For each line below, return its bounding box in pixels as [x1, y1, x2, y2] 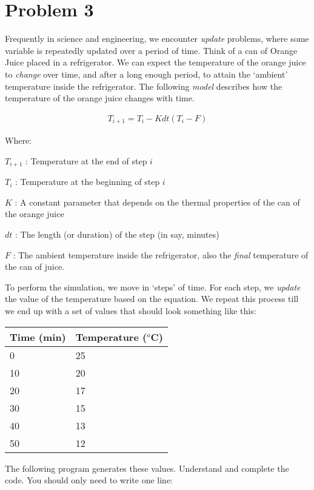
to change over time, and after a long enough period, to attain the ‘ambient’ [5, 67, 288, 80]
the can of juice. [5, 260, 64, 273]
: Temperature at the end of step [25, 154, 147, 167]
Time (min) [10, 329, 66, 344]
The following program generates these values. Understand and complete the [5, 461, 289, 474]
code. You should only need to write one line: [5, 474, 173, 486]
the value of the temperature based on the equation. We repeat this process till [5, 292, 299, 305]
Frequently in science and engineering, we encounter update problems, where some [5, 32, 309, 45]
